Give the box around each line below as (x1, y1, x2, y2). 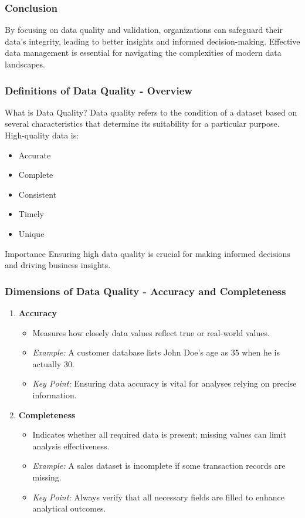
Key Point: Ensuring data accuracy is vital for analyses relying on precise (32, 377, 297, 390)
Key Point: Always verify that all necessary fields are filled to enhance (32, 490, 284, 503)
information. (32, 388, 77, 401)
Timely (18, 208, 44, 220)
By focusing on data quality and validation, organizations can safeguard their (5, 23, 283, 36)
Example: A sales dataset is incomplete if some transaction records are (32, 459, 286, 472)
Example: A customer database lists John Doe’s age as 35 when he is (32, 346, 280, 358)
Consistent (18, 188, 57, 200)
